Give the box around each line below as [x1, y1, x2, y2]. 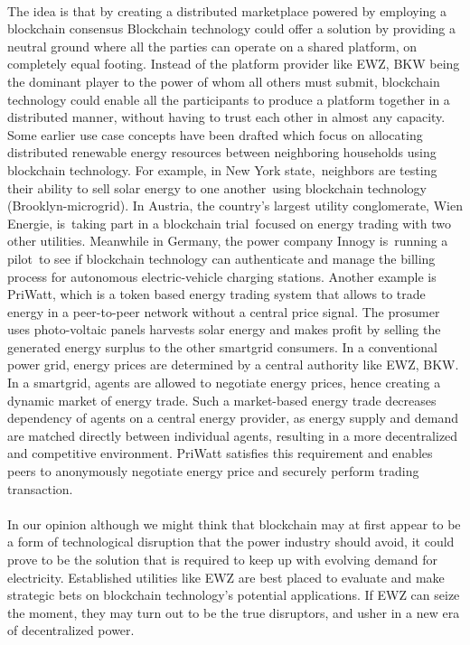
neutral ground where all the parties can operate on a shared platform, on [7, 36, 418, 55]
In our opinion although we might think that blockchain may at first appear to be [7, 514, 461, 533]
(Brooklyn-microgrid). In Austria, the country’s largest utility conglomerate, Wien [7, 196, 463, 215]
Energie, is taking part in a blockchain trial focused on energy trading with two [7, 213, 451, 232]
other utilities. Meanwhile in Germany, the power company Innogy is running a [7, 231, 448, 250]
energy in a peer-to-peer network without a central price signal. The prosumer [7, 302, 440, 321]
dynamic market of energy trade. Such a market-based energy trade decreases [7, 390, 437, 409]
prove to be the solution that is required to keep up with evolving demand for [7, 550, 437, 568]
